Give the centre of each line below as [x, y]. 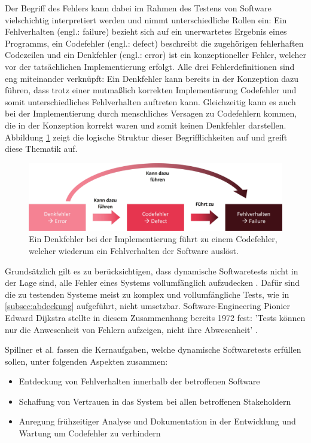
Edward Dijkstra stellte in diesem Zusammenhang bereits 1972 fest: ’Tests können [155, 317]
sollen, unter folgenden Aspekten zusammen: [86, 361]
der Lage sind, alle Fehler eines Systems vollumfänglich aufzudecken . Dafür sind [153, 282]
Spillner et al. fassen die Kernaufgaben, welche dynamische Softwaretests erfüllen [153, 349]
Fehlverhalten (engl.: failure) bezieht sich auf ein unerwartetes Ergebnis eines [146, 31]
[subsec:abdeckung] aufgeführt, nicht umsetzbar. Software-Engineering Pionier [147, 306]
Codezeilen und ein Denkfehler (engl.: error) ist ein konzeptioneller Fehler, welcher [155, 55]
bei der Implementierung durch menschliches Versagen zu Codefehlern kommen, [151, 113]
